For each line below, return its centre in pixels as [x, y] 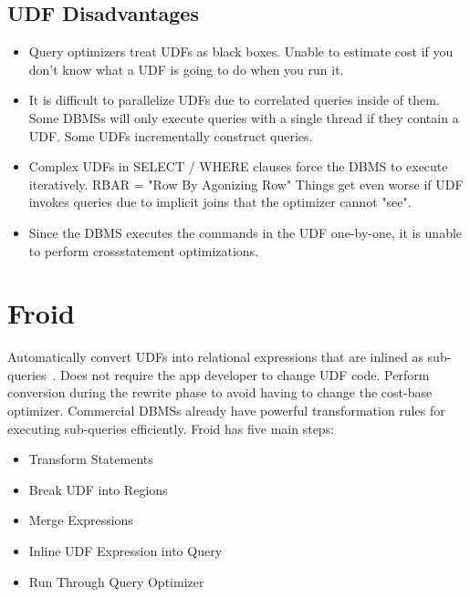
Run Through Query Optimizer [116, 581]
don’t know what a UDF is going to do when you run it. [186, 69]
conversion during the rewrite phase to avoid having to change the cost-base [220, 392]
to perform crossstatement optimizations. [144, 250]
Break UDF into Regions [98, 489]
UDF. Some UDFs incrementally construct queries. [171, 135]
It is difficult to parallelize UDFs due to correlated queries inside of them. [234, 100]
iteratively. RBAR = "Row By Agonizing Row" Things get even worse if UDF [246, 184]
